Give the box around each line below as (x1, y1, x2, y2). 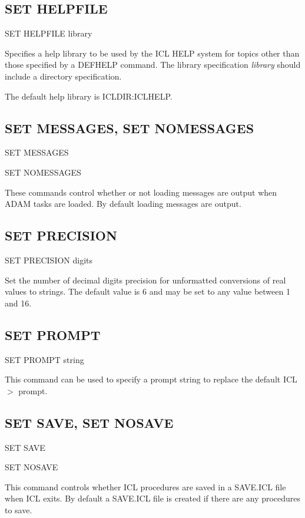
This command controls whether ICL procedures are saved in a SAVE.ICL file (5, 480, 286, 493)
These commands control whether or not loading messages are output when (5, 186, 277, 198)
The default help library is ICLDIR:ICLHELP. (5, 90, 173, 102)
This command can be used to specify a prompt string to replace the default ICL (5, 373, 297, 385)
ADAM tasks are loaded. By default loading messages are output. (5, 197, 241, 210)
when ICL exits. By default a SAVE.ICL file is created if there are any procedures (5, 492, 301, 504)
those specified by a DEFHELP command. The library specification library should (5, 58, 301, 71)
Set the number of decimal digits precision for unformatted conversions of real (5, 273, 286, 286)
